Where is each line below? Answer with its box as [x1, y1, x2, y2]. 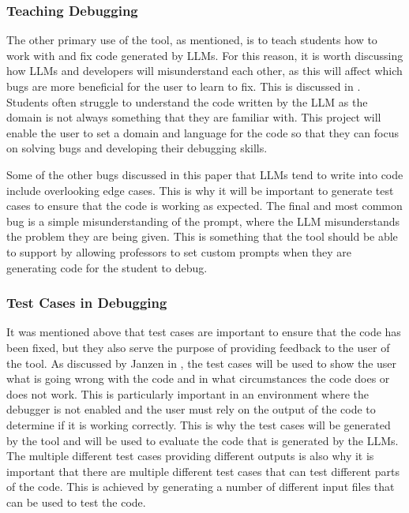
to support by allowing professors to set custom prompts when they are [6, 243, 352, 260]
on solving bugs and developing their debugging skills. [6, 140, 268, 156]
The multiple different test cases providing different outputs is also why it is [6, 447, 374, 464]
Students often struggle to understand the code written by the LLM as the [6, 93, 368, 110]
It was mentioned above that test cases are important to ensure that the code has [6, 324, 401, 340]
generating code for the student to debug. [6, 259, 208, 275]
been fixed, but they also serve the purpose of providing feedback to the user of [6, 339, 390, 355]
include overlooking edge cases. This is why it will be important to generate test [6, 182, 394, 198]
